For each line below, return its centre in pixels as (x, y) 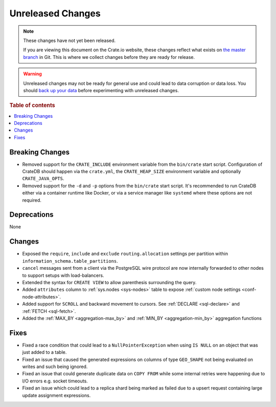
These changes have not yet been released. (70, 40)
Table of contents (32, 105)
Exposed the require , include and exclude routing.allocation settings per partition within (125, 254)
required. (32, 200)
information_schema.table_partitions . (70, 261)
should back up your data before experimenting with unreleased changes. (101, 90)
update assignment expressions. (56, 395)
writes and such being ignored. (55, 367)
